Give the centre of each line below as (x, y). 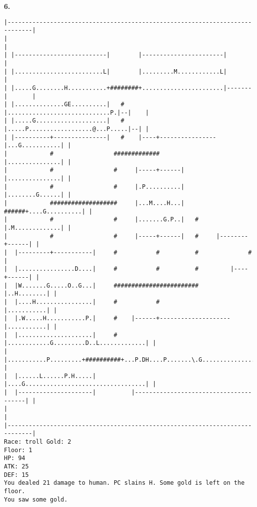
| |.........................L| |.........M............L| (116, 71)
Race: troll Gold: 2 (38, 442)
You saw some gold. (36, 499)
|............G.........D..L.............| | (80, 343)
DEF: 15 (17, 475)
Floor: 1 (18, 450)
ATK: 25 (17, 467)
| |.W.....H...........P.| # (61, 318)
